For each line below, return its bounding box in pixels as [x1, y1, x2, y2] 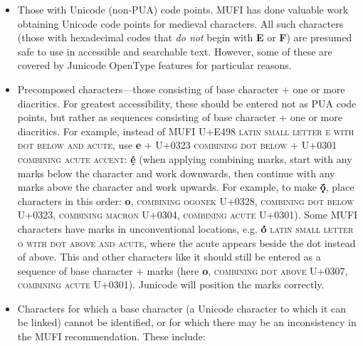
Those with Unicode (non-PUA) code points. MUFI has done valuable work [17, 2, 349, 16]
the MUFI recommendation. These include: [17, 329, 206, 344]
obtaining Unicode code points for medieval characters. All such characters [17, 16, 344, 31]
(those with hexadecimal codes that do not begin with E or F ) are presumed [17, 30, 352, 45]
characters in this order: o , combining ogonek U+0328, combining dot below [17, 193, 354, 208]
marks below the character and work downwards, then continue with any [17, 165, 335, 180]
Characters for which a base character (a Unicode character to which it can [17, 300, 347, 315]
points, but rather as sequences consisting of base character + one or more [17, 110, 342, 125]
